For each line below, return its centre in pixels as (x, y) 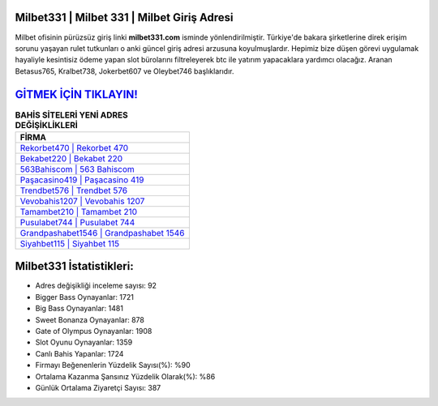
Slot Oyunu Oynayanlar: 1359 (84, 342)
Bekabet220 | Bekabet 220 (71, 158)
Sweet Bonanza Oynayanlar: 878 (90, 319)
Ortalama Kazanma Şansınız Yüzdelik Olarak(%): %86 (125, 376)
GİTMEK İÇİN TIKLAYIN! (76, 94)
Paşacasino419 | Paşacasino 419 (82, 180)
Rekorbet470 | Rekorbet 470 (74, 147)
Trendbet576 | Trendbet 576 (74, 190)
